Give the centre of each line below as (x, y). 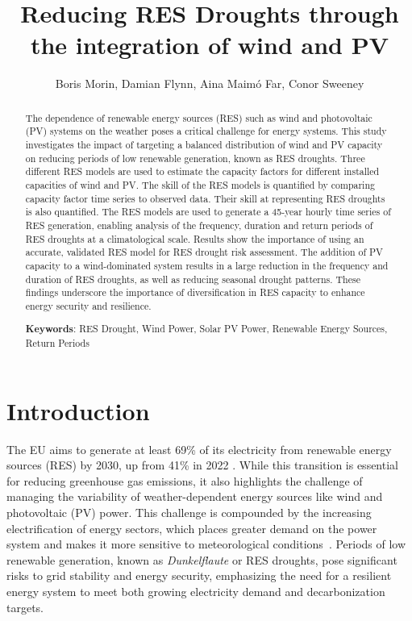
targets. (25, 607)
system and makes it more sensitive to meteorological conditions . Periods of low (206, 544)
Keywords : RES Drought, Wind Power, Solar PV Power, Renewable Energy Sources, (206, 329)
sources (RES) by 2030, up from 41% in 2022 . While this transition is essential (202, 465)
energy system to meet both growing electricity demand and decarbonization (196, 592)
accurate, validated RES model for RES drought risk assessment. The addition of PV (204, 252)
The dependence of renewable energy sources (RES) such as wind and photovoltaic (199, 117)
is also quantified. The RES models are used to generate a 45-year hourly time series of (208, 212)
